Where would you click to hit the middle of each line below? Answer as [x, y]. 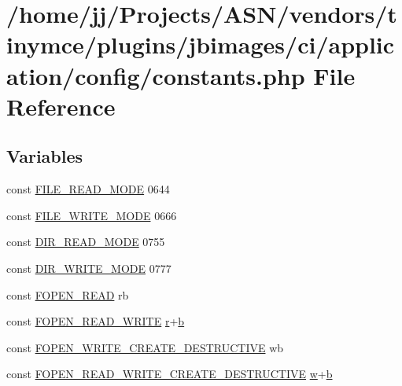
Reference [61, 106]
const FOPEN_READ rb [68, 294]
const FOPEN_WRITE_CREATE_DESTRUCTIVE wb [145, 347]
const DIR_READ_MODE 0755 [86, 242]
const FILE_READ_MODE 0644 [88, 189]
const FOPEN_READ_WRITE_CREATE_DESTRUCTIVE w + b [170, 374]
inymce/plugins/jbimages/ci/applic [201, 44]
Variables [45, 156]
